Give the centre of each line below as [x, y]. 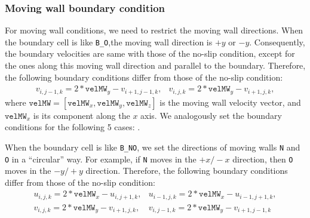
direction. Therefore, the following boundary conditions [187, 171]
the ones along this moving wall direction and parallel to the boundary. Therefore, [155, 65]
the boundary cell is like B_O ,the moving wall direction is [109, 42]
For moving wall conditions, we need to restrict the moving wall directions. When [154, 30]
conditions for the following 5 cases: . [73, 127]
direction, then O [263, 159]
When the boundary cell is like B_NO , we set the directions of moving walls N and [153, 147]
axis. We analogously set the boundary [211, 115]
